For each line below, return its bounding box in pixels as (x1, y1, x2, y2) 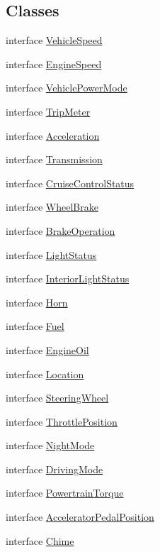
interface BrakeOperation (6, 223, 115, 238)
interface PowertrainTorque (6, 485, 124, 500)
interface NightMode (6, 438, 95, 453)
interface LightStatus (6, 247, 97, 262)
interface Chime (6, 533, 74, 548)
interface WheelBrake (6, 199, 98, 214)
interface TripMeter (6, 104, 91, 118)
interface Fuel (6, 319, 64, 333)
